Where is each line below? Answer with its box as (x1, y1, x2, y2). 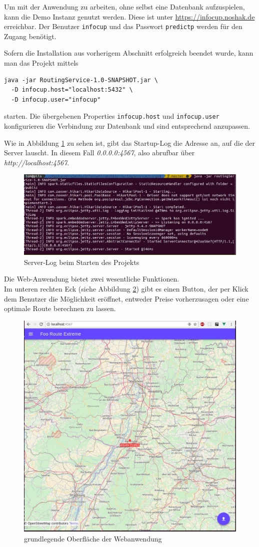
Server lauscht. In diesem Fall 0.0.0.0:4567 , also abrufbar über (4, 147, 195, 158)
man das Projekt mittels (4, 58, 78, 68)
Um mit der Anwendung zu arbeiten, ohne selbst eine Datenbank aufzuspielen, (4, 2, 245, 12)
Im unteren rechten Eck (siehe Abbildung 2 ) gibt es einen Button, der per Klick (4, 284, 248, 294)
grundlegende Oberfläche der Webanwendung (24, 533, 162, 543)
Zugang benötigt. (4, 31, 56, 41)
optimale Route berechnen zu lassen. (4, 303, 116, 314)
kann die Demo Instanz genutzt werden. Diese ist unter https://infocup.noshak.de (4, 11, 255, 22)
